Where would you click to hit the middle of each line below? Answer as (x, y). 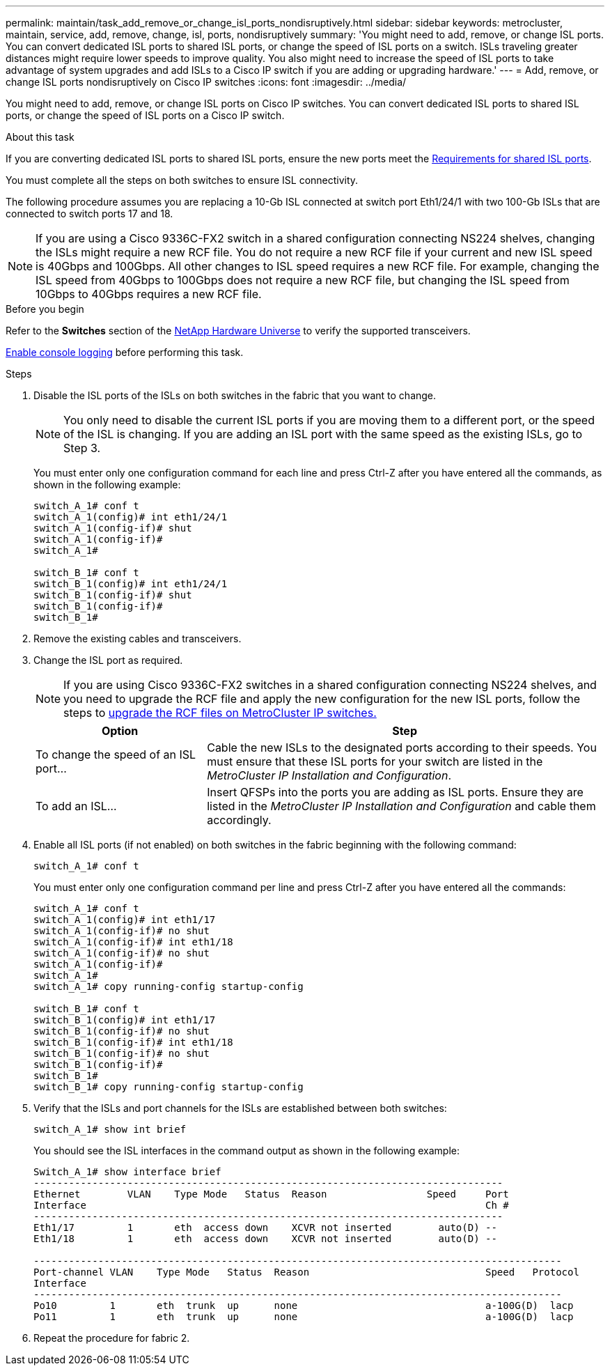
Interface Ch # (271, 1205)
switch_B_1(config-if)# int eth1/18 (133, 1042)
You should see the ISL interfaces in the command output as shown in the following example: (247, 1151)
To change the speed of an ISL (116, 754)
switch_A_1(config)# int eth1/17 (125, 920)
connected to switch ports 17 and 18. (89, 214)
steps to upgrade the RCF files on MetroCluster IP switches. (220, 713)
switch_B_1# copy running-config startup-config (169, 1087)
